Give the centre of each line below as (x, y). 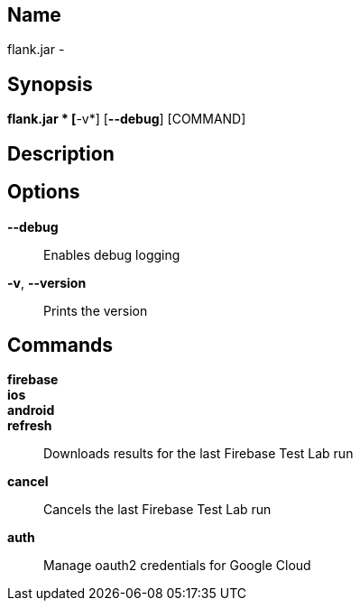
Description (61, 153)
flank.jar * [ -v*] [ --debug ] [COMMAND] (127, 119)
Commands (60, 345)
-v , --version (47, 282)
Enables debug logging (112, 254)
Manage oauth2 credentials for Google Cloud (177, 566)
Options (44, 192)
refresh (30, 426)
